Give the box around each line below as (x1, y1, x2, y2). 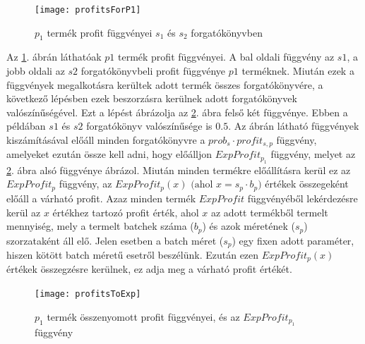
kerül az (6, 204, 41, 219)
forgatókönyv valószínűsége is (86, 118, 213, 133)
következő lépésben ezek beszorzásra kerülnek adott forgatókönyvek (6, 91, 297, 106)
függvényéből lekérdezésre (247, 190, 358, 205)
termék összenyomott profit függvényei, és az (47, 309, 240, 324)
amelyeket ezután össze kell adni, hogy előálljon (6, 147, 213, 161)
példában (6, 118, 46, 133)
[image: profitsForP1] (35, 5, 141, 15)
